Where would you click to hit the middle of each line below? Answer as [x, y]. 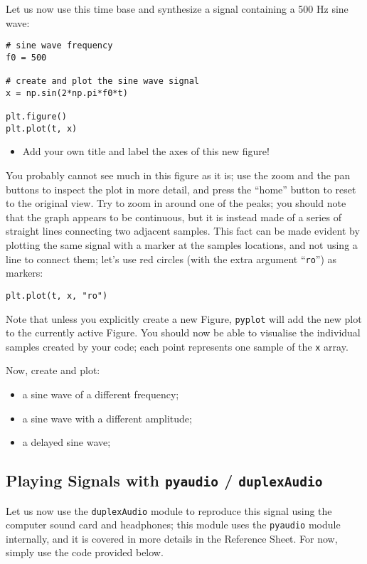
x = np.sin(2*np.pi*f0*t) [67, 93]
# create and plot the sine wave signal [103, 81]
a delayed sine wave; [67, 442]
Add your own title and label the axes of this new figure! [146, 151]
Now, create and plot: [53, 370]
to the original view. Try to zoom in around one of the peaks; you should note [176, 203]
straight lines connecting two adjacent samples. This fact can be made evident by [183, 231]
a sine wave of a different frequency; [101, 394]
